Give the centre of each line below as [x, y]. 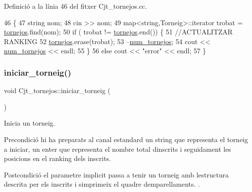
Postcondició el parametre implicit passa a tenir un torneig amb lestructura [116, 174]
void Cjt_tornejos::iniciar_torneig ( [57, 90]
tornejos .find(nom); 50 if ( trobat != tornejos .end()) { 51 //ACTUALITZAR [118, 32]
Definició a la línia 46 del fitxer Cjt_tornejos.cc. [75, 6]
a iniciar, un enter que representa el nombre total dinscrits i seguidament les [117, 149]
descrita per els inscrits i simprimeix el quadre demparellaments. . [102, 184]
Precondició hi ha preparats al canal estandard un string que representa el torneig [126, 139]
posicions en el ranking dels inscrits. [57, 158]
